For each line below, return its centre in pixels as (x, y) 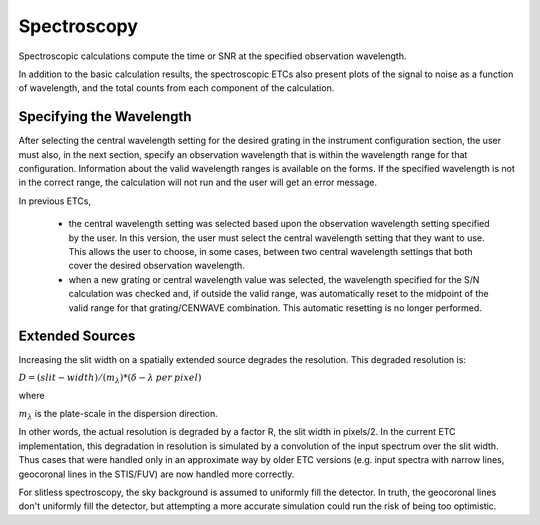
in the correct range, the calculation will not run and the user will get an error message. (197, 182)
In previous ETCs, (55, 201)
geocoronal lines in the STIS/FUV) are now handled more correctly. (156, 474)
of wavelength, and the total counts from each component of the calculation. (176, 88)
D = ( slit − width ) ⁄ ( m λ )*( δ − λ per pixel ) (110, 378)
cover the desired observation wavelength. (156, 266)
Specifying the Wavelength (105, 116)
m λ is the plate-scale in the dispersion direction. (118, 414)
